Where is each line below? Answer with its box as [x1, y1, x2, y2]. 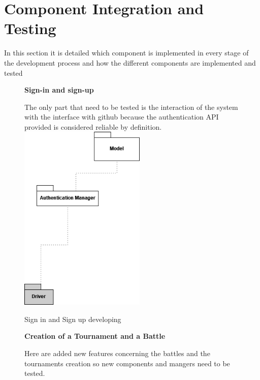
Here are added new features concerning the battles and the [24, 347, 210, 358]
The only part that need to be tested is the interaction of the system [24, 101, 238, 112]
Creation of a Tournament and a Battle [24, 331, 166, 341]
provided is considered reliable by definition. [24, 121, 162, 132]
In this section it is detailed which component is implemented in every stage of [4, 47, 249, 58]
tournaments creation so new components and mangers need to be [24, 358, 230, 368]
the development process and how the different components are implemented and [4, 57, 256, 68]
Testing [4, 18, 56, 39]
